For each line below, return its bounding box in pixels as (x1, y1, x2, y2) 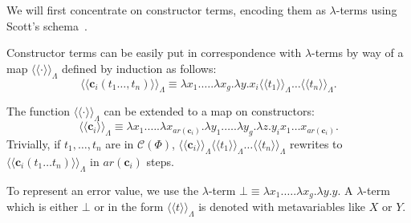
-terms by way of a (311, 44, 404, 61)
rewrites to (290, 135, 343, 152)
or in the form (94, 198, 164, 215)
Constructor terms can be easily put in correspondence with (6, 44, 302, 61)
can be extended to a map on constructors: (104, 103, 315, 120)
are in (105, 135, 134, 152)
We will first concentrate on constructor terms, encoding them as (6, 2, 326, 18)
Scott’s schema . (6, 17, 87, 34)
